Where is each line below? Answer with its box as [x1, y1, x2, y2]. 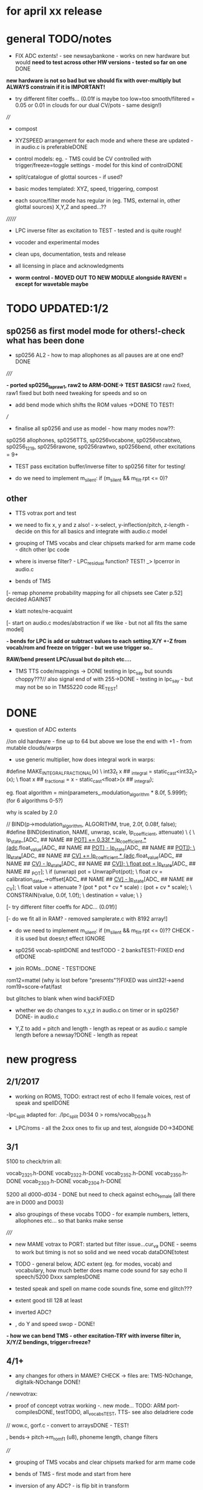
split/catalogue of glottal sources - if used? [15, 173, 123, 180]
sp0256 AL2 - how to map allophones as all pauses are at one [15, 351, 170, 359]
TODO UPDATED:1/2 [6, 302, 109, 315]
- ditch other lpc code [15, 546, 70, 554]
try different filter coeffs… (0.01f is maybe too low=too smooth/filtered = [15, 95, 195, 103]
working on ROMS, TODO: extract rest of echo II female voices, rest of [15, 1093, 191, 1100]
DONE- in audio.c [15, 1013, 59, 1020]
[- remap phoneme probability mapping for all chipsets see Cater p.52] [6, 589, 183, 597]
